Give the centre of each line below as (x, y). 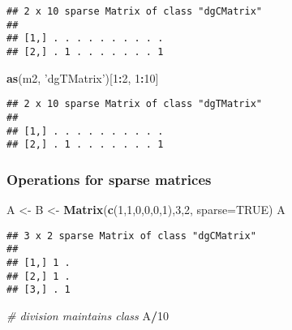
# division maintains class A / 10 (88, 315)
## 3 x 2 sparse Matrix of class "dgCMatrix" (131, 236)
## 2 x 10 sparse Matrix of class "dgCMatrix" (134, 11)
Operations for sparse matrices (109, 179)
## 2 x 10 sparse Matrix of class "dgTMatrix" (134, 104)
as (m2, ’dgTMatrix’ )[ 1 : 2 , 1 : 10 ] (83, 77)
